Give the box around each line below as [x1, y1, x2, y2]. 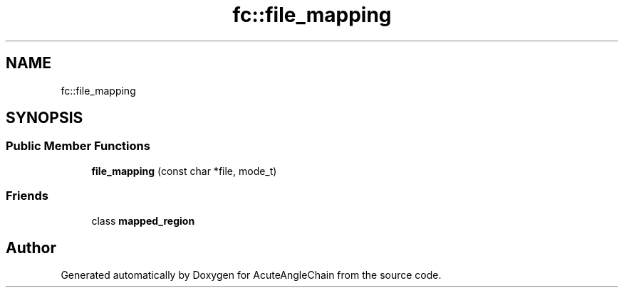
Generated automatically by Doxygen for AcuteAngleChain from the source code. [61, 269, 442, 282]
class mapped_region [91, 214, 195, 227]
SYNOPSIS [6, 109, 83, 127]
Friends [6, 188, 48, 203]
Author [6, 238, 56, 257]
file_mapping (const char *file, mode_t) [91, 164, 277, 177]
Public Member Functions [6, 139, 150, 154]
